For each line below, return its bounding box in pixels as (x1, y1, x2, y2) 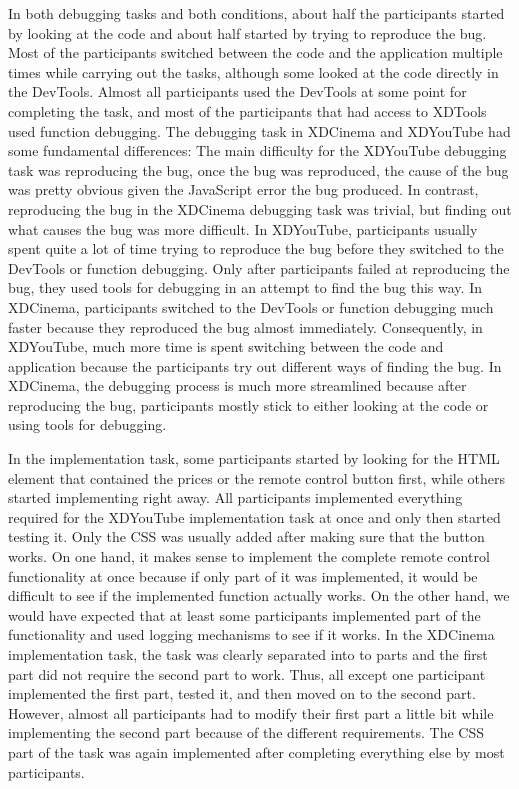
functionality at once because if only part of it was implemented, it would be (8, 565, 478, 586)
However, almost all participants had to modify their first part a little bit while (8, 702, 494, 723)
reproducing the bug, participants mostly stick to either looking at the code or (8, 394, 489, 415)
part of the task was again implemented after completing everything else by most (8, 741, 505, 762)
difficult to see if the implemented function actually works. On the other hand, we (8, 585, 510, 606)
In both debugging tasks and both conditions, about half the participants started (8, 3, 505, 23)
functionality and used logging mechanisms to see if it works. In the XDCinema (8, 624, 495, 645)
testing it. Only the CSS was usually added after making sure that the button (8, 526, 485, 547)
